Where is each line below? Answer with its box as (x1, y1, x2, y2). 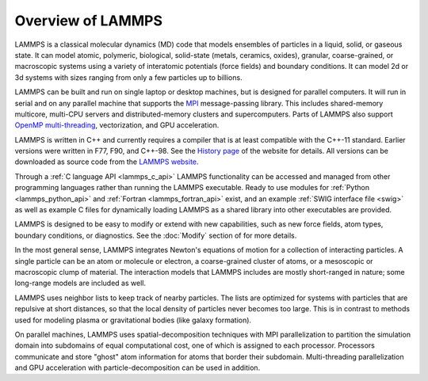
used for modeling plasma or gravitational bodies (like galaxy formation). (14, 315, 252, 325)
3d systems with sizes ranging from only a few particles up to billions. (14, 72, 243, 82)
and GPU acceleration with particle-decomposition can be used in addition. (14, 363, 261, 372)
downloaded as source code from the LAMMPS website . (14, 157, 199, 166)
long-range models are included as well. (14, 278, 147, 288)
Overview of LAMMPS (14, 12, 162, 29)
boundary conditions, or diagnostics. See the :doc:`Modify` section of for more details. (14, 231, 297, 240)
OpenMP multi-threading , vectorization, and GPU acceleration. (14, 120, 220, 130)
